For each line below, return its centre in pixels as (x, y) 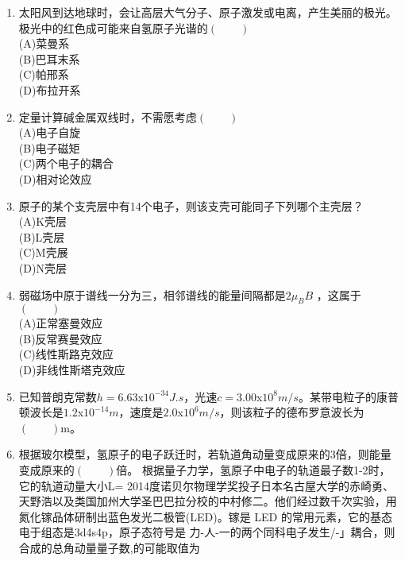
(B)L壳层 (42, 236)
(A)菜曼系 (44, 43)
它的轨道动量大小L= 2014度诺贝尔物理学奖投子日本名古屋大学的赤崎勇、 (206, 485)
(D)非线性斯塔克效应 (72, 370)
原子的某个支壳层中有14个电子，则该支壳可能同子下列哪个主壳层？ (191, 205)
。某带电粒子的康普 (348, 396)
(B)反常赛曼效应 (60, 338)
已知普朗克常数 (58, 396)
